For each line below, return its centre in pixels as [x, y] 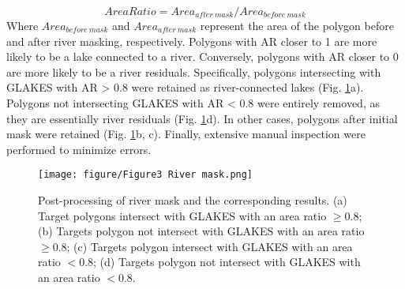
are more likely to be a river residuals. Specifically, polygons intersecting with [194, 71]
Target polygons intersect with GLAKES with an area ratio [182, 215]
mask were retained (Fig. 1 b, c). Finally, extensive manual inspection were [186, 134]
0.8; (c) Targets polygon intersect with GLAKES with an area [202, 246]
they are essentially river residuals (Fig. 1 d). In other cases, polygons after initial [202, 118]
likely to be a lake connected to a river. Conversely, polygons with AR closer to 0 [202, 56]
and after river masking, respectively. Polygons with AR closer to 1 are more [192, 41]
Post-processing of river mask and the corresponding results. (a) [193, 200]
